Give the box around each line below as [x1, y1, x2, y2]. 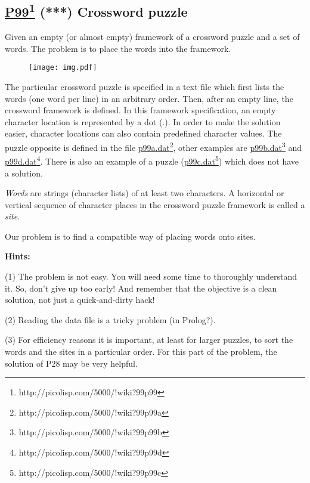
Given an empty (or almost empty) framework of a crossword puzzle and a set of [5, 30, 300, 43]
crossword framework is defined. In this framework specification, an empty [5, 104, 276, 116]
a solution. [5, 166, 43, 179]
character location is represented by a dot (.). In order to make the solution [5, 115, 281, 128]
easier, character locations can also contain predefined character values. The [5, 127, 282, 140]
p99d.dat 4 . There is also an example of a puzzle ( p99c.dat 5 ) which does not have [5, 153, 299, 167]
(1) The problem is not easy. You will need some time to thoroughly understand [5, 270, 297, 283]
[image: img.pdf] [29, 63, 97, 72]
